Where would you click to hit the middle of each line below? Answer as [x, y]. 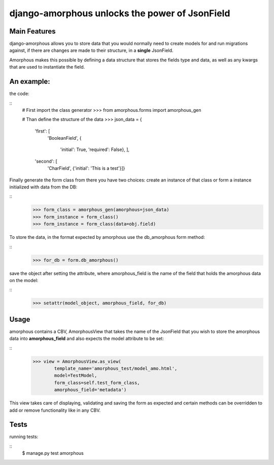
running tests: [24, 437]
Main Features [32, 31]
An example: [30, 82]
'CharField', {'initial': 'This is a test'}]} [86, 168]
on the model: [24, 280]
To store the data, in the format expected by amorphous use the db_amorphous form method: [107, 237]
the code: [20, 94]
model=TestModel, [76, 376]
